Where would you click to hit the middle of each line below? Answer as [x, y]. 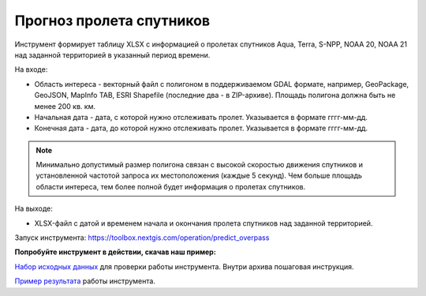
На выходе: [34, 208]
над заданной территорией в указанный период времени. [112, 54]
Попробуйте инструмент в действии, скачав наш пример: [115, 252]
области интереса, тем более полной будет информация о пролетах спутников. [171, 186]
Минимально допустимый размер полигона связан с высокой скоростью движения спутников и [199, 165]
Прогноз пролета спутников [112, 21]
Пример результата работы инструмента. [85, 281]
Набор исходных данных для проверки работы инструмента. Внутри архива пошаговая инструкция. [184, 266]
